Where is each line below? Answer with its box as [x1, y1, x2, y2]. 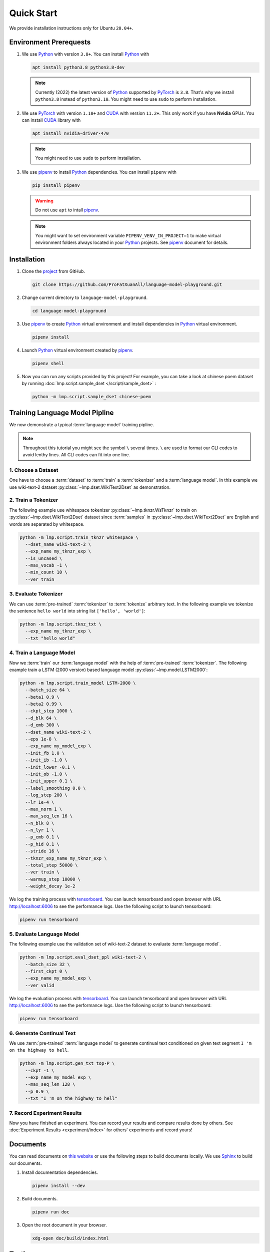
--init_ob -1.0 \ [25, 771, 67, 777]
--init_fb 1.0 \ [25, 750, 65, 756]
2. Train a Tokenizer [9, 496, 58, 503]
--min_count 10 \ [25, 569, 67, 575]
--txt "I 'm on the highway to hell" [25, 1096, 117, 1101]
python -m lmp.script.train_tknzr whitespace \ [19, 534, 138, 540]
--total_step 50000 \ [25, 862, 78, 868]
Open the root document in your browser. [21, 1222, 107, 1228]
